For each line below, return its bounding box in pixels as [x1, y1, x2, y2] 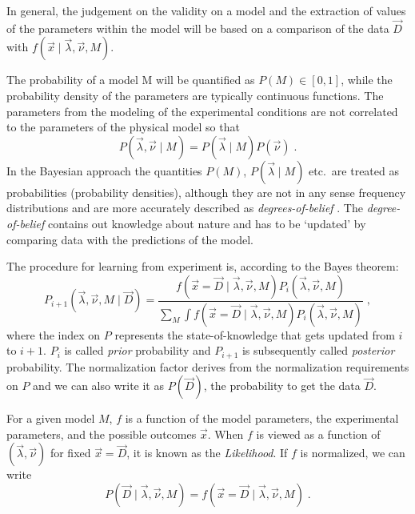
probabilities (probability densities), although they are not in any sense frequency [6, 183, 406, 200]
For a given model [6, 410, 95, 427]
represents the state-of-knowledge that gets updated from [114, 326, 395, 343]
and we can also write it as [33, 377, 164, 394]
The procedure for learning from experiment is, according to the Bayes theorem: [6, 258, 399, 275]
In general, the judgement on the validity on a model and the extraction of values [6, 2, 406, 18]
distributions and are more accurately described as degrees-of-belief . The [6, 199, 363, 216]
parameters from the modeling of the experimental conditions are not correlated [6, 102, 398, 119]
